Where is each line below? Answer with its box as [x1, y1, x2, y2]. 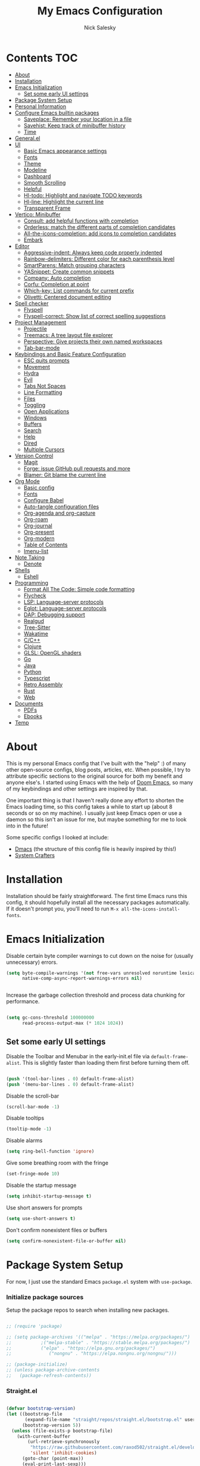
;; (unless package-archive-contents [6, 1367, 100, 1373]
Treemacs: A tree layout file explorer [23, 331, 113, 338]
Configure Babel [23, 496, 64, 503]
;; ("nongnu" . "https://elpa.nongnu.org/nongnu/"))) [6, 1351, 177, 1357]
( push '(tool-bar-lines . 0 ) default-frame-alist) [6, 1076, 135, 1082]
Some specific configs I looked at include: [6, 833, 109, 841]
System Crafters [14, 851, 55, 859]
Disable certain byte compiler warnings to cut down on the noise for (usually [6, 952, 193, 959]
